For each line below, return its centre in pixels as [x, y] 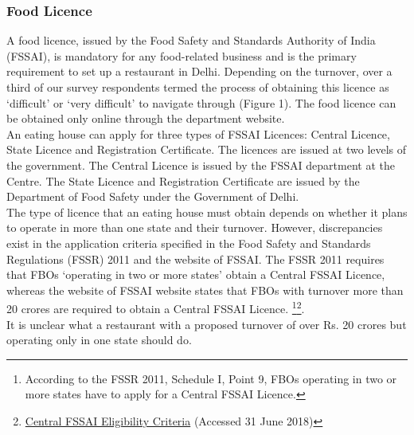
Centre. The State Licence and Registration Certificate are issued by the [183, 180]
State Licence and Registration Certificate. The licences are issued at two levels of [207, 149]
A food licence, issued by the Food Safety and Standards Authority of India [191, 40]
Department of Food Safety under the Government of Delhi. [153, 196]
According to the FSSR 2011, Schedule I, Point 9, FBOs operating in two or [211, 378]
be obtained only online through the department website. [146, 118]
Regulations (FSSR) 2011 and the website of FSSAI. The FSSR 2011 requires [195, 259]
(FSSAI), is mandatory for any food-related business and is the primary [182, 55]
